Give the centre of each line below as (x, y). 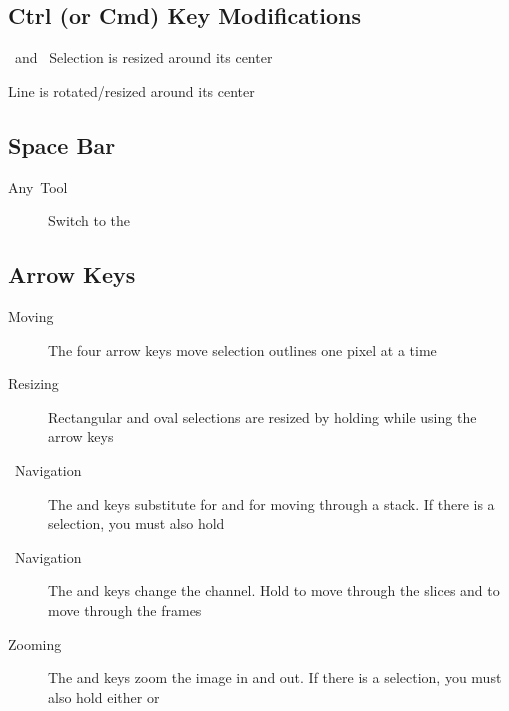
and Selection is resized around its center (143, 57)
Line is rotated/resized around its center (131, 90)
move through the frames (125, 609)
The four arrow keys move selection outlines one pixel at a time (242, 349)
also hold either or (104, 696)
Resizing (33, 383)
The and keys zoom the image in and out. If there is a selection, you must (275, 677)
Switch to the (89, 220)
